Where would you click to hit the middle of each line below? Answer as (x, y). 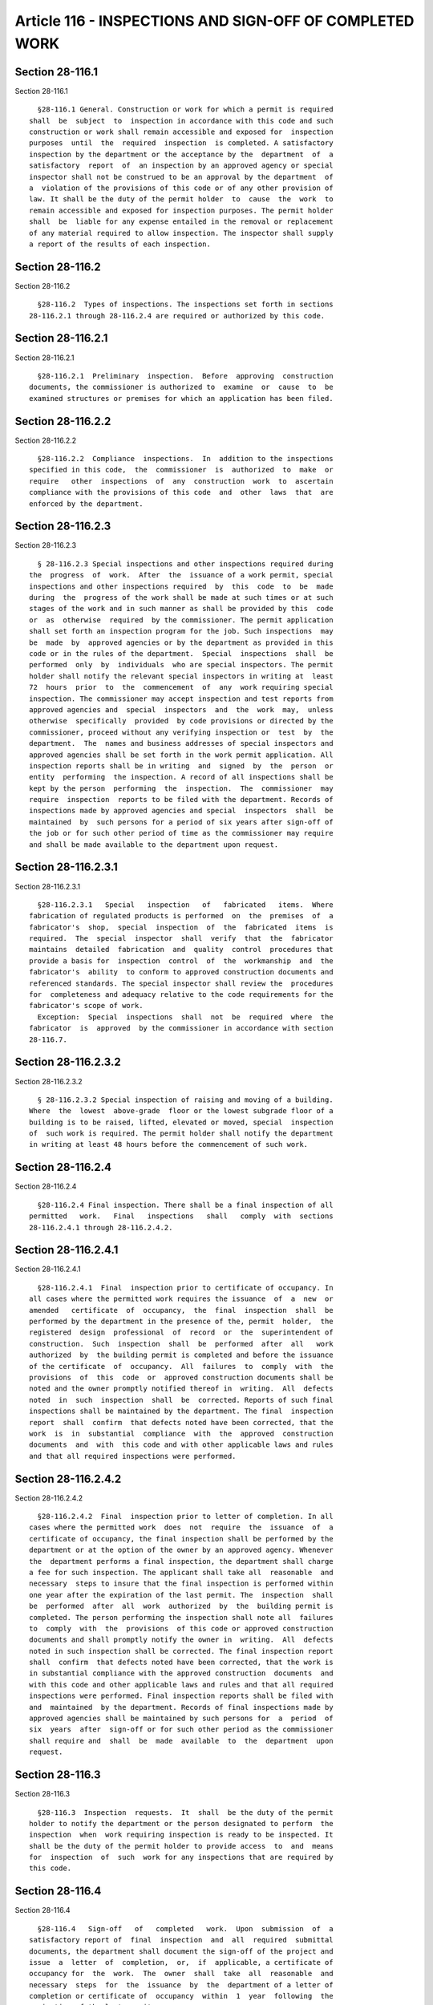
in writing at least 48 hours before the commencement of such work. (169, 1144)
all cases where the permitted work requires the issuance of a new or (181, 1299)
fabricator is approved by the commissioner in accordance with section (181, 1028)
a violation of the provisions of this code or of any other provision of (181, 188)
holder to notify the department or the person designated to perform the (181, 1823)
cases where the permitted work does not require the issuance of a (181, 1527)
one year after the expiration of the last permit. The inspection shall (181, 1595)
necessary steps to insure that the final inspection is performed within (181, 1584)
